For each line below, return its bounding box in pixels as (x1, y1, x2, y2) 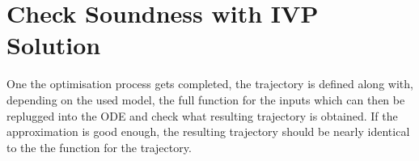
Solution (6, 28, 101, 61)
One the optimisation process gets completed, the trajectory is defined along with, (6, 75, 413, 92)
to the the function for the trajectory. (6, 138, 192, 155)
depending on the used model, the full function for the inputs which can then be (6, 91, 405, 108)
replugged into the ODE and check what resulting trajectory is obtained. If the (6, 107, 398, 124)
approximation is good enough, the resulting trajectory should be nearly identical (6, 123, 410, 140)
